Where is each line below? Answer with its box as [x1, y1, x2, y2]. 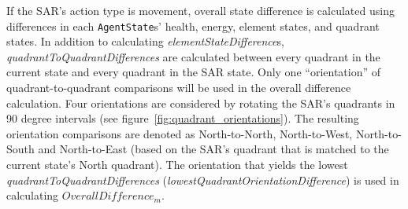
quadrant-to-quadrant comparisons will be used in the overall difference [6, 79, 351, 96]
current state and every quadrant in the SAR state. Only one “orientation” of [6, 64, 381, 80]
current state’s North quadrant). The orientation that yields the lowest [6, 156, 348, 172]
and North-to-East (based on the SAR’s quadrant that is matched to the [38, 141, 389, 157]
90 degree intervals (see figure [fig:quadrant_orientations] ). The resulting [6, 110, 359, 126]
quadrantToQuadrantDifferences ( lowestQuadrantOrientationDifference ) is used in [6, 171, 399, 188]
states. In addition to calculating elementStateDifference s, [6, 33, 284, 49]
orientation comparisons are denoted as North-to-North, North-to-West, [6, 125, 353, 141]
